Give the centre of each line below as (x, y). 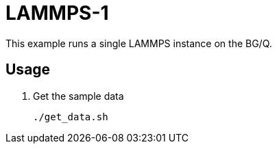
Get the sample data (79, 96)
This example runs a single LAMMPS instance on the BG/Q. (139, 43)
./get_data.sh (71, 117)
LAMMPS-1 (57, 13)
